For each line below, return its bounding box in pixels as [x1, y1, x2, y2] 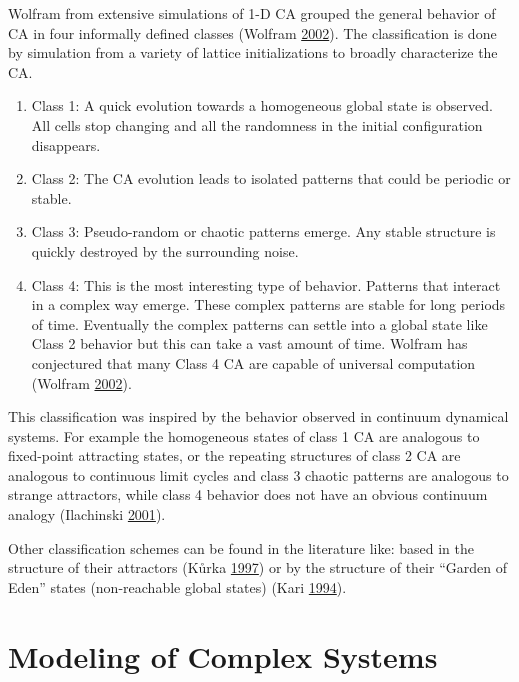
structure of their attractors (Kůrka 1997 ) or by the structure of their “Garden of [8, 557, 507, 578]
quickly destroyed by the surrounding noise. [31, 240, 299, 261]
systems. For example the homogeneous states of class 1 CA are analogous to [8, 425, 480, 446]
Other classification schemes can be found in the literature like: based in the [8, 537, 474, 558]
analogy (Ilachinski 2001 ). [8, 504, 166, 525]
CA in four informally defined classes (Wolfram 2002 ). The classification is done [8, 22, 497, 43]
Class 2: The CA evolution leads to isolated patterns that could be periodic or [31, 168, 511, 189]
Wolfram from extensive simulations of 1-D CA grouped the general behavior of [8, 3, 496, 23]
